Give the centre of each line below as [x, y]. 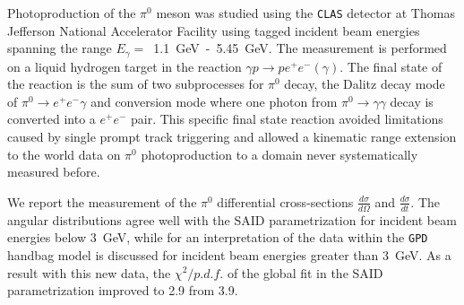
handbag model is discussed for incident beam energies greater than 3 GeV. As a [229, 254]
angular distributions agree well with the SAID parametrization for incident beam [232, 219]
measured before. [54, 172]
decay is [412, 101]
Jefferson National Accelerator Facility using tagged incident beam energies [214, 30]
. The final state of [391, 66]
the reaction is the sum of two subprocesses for [136, 84]
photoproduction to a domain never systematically [279, 154]
